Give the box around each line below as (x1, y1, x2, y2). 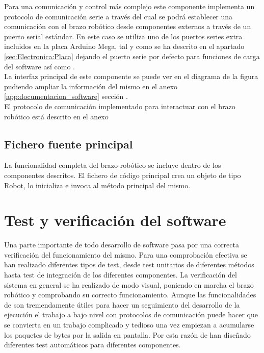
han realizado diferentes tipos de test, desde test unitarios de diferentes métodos (4, 259, 254, 270)
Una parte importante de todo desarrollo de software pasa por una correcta (4, 239, 239, 250)
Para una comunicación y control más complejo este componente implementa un (4, 1, 255, 11)
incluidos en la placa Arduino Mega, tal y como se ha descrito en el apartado (4, 41, 245, 52)
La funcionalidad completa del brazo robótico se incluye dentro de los (4, 160, 221, 170)
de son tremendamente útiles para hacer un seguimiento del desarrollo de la (4, 299, 240, 310)
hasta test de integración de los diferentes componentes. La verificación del (4, 269, 237, 280)
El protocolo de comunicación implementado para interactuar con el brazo (4, 100, 235, 111)
